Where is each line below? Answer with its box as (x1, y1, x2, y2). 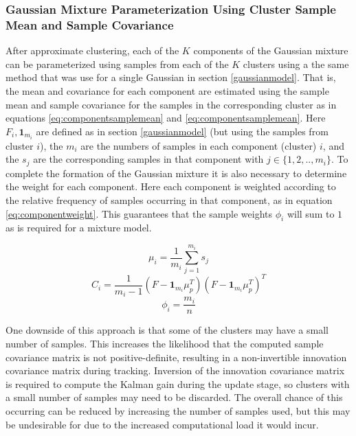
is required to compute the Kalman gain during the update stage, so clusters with (5, 376, 350, 391)
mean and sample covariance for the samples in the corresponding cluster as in (5, 97, 337, 111)
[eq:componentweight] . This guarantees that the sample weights (5, 206, 273, 220)
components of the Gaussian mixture (193, 43, 348, 58)
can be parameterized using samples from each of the (5, 56, 229, 71)
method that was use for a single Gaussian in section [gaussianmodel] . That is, (5, 70, 336, 84)
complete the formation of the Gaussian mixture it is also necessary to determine (5, 165, 347, 180)
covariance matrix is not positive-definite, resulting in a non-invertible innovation (5, 349, 347, 364)
